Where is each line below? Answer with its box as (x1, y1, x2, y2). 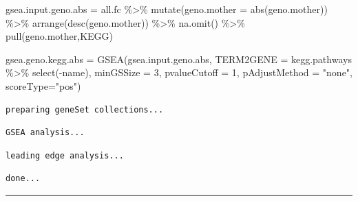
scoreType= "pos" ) (6, 78, 81, 93)
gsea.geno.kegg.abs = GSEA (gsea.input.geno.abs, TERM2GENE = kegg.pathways (6, 51, 352, 66)
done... (6, 174, 41, 184)
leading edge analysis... (6, 150, 124, 161)
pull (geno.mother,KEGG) (6, 29, 114, 43)
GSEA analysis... (6, 128, 85, 138)
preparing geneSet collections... (6, 104, 164, 115)
